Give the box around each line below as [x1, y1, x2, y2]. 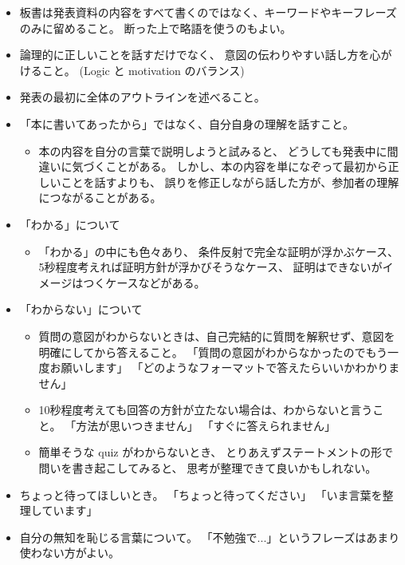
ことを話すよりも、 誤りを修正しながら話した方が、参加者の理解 [61, 173, 399, 190]
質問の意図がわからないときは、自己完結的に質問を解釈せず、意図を [38, 327, 395, 344]
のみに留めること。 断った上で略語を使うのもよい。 [19, 19, 292, 36]
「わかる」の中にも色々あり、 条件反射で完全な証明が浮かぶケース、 [38, 243, 399, 259]
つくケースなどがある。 [83, 274, 206, 290]
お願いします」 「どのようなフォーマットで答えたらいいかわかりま [49, 359, 400, 376]
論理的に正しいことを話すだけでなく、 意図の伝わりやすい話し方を [19, 46, 370, 63]
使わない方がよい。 [19, 544, 120, 561]
